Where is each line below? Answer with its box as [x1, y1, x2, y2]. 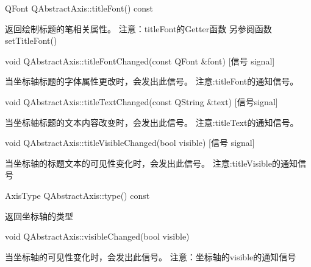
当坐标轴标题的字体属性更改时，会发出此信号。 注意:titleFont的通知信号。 [5, 75, 299, 88]
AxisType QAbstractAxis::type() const [5, 189, 150, 201]
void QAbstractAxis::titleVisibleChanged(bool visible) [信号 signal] [5, 136, 255, 149]
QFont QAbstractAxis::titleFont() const [5, 2, 153, 14]
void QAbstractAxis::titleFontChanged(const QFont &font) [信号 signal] [5, 54, 275, 67]
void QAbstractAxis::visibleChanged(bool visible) [5, 230, 190, 243]
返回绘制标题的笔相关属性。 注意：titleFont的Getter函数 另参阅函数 [5, 22, 272, 35]
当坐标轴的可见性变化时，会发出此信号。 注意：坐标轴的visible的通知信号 [5, 250, 296, 263]
